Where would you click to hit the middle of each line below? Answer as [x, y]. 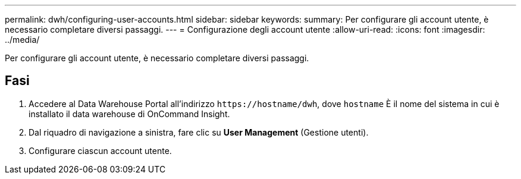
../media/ [22, 40]
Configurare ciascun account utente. [100, 150]
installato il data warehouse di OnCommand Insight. [129, 114]
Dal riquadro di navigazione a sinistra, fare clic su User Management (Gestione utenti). [199, 132]
